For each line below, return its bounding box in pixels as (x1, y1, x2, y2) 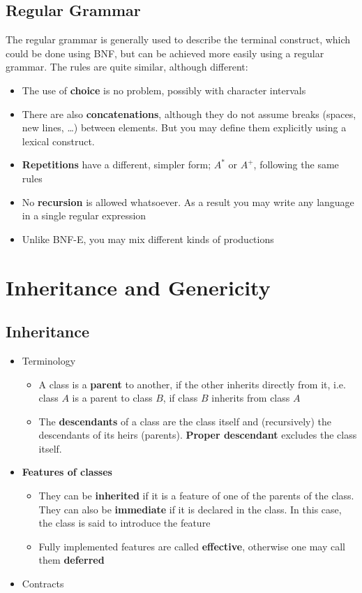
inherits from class (211, 390, 290, 405)
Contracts (22, 576, 64, 591)
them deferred (38, 552, 105, 567)
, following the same (253, 157, 339, 172)
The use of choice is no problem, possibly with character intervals (22, 82, 306, 97)
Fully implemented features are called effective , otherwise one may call (38, 539, 346, 553)
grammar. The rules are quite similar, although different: (6, 59, 248, 74)
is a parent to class (72, 390, 153, 405)
